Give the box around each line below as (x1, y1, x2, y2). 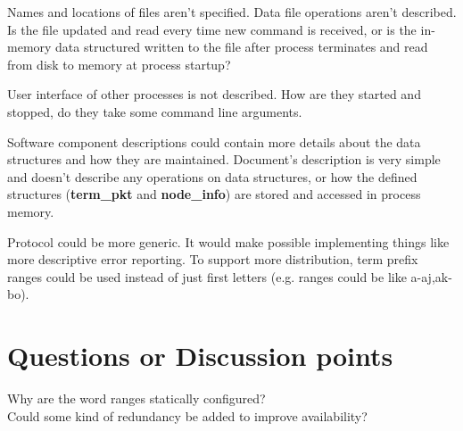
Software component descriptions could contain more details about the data (7, 132, 421, 151)
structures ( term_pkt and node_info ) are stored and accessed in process (7, 185, 421, 203)
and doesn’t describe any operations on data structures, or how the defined (7, 167, 418, 186)
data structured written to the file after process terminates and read (55, 37, 428, 56)
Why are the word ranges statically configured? (7, 389, 266, 408)
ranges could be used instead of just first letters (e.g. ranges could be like (7, 267, 407, 286)
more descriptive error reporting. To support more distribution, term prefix (7, 250, 418, 269)
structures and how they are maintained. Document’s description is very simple (7, 150, 441, 169)
